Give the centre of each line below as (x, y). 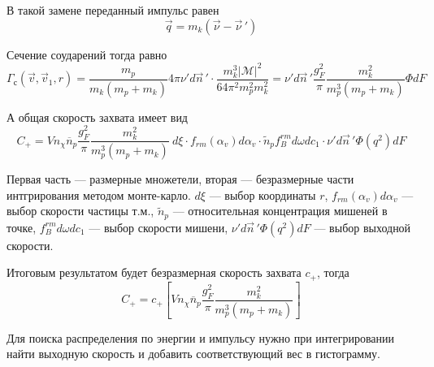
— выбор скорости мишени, (158, 227)
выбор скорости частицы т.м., (80, 211)
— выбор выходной (362, 227)
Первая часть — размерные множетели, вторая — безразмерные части (180, 179)
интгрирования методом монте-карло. (99, 194)
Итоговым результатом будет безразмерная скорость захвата (154, 272)
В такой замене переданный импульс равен (113, 10)
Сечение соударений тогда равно (87, 54)
